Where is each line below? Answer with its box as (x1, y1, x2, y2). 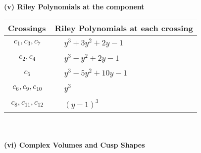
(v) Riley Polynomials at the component (4, 1, 145, 11)
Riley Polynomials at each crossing (54, 22, 193, 34)
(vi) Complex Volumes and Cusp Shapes (4, 140, 145, 150)
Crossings (8, 22, 46, 34)
